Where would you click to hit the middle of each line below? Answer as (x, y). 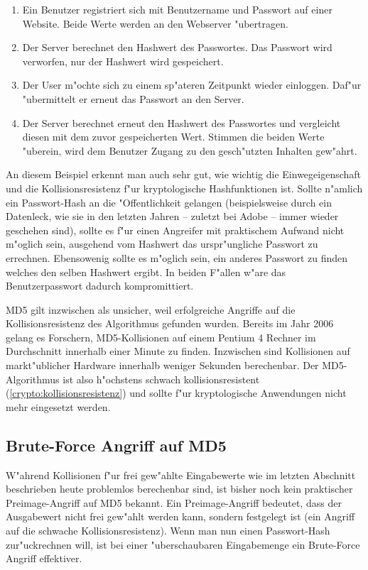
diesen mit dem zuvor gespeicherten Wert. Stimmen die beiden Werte (173, 137)
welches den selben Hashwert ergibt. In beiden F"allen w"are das (146, 272)
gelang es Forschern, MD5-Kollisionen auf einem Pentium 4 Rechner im (161, 337)
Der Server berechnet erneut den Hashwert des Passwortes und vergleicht (182, 122)
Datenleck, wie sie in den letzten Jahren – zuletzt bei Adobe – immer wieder (172, 216)
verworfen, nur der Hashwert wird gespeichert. (123, 61)
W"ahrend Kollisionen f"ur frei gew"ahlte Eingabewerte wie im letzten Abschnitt (181, 475)
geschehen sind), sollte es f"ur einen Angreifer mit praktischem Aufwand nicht (175, 230)
